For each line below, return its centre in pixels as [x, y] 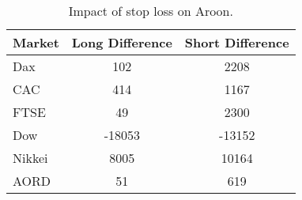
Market [36, 42]
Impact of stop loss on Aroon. [151, 11]
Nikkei [30, 158]
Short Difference [237, 42]
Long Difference [122, 42]
